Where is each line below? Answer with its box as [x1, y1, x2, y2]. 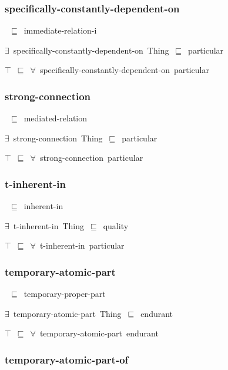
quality [103, 219, 129, 232]
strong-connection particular [39, 151, 143, 164]
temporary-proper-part [24, 288, 106, 300]
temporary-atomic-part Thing [13, 307, 122, 319]
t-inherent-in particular [39, 239, 125, 252]
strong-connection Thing [13, 131, 103, 144]
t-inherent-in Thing [13, 219, 85, 232]
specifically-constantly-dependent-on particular [39, 64, 209, 76]
